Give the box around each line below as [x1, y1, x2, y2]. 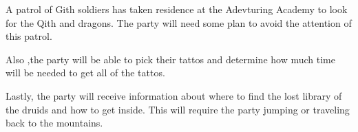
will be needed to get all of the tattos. [6, 65, 165, 80]
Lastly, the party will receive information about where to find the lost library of [6, 88, 342, 102]
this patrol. [6, 29, 52, 43]
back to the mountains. [6, 115, 103, 130]
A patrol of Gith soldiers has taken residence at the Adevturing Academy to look [6, 2, 348, 16]
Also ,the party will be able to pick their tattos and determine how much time [6, 52, 335, 66]
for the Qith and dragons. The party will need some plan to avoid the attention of [6, 15, 352, 30]
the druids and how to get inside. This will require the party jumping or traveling [6, 102, 350, 116]
